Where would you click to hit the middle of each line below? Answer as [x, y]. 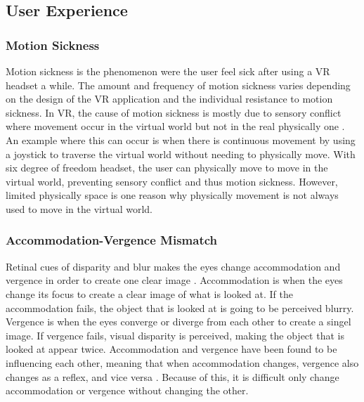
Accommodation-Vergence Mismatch [112, 240]
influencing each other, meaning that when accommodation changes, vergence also [182, 362]
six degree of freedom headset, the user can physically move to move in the [167, 168]
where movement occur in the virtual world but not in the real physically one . [175, 126]
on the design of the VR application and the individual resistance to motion [169, 99]
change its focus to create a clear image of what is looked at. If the [149, 293]
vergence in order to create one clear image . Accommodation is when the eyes [174, 280]
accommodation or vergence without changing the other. [127, 390]
